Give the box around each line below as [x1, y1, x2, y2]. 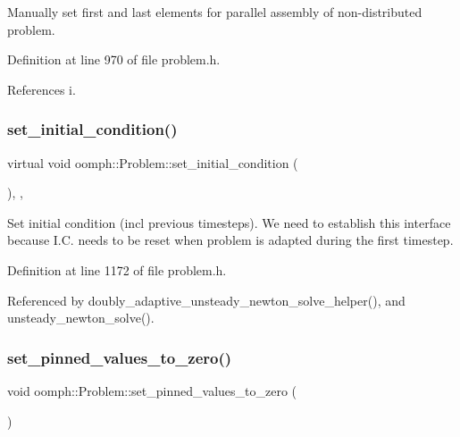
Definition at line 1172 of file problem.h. [7, 260, 227, 279]
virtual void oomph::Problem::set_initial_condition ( [7, 153, 298, 172]
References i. [7, 80, 76, 98]
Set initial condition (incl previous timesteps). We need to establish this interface [7, 213, 451, 231]
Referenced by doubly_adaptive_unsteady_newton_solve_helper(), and [7, 290, 406, 309]
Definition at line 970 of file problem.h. [7, 50, 221, 69]
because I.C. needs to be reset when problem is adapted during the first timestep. [7, 231, 454, 249]
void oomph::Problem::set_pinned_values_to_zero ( [7, 381, 297, 399]
